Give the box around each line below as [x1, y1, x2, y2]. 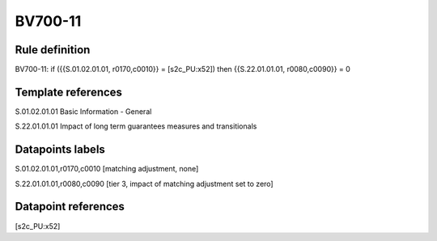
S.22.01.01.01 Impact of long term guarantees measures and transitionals [15, 121, 257, 131]
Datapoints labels [15, 142, 105, 157]
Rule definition [15, 43, 91, 57]
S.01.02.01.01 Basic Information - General [15, 106, 152, 116]
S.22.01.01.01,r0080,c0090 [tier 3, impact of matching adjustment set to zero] [15, 179, 274, 188]
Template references [15, 85, 123, 99]
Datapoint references [15, 200, 125, 214]
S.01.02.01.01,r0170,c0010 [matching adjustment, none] [15, 164, 199, 174]
